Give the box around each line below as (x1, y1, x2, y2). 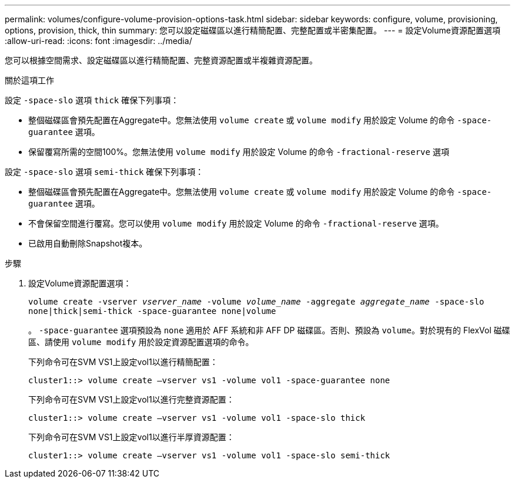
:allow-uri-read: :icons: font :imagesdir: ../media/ (5, 36, 192, 46)
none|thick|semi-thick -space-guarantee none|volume (28, 306, 276, 316)
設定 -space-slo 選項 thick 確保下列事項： (5, 95, 179, 105)
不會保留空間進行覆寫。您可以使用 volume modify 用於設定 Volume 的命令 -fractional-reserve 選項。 (28, 218, 444, 228)
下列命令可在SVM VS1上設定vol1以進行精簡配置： (28, 357, 218, 367)
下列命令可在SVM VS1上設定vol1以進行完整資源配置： (28, 394, 235, 404)
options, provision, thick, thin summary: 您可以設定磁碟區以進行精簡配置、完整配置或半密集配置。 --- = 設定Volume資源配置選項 (5, 25, 500, 35)
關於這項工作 (5, 75, 54, 85)
